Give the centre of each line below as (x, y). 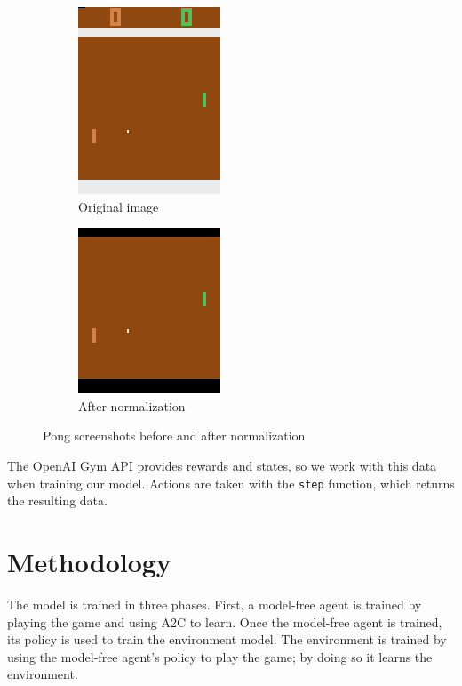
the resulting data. (57, 500)
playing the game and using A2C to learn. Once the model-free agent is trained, (225, 621)
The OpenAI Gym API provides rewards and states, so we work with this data (222, 465)
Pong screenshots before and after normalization (174, 436)
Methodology (89, 561)
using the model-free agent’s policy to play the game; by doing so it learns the (220, 656)
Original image (119, 206)
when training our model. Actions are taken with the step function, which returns (231, 483)
